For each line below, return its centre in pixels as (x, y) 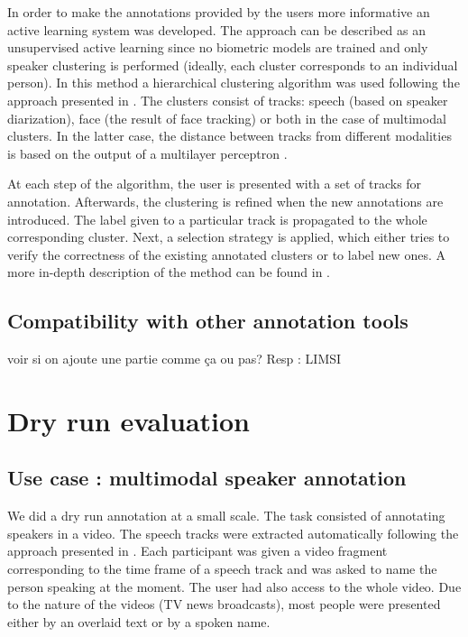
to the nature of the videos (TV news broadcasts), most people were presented (224, 604)
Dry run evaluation (128, 420)
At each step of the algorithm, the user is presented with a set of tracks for (215, 184)
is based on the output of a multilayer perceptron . (147, 153)
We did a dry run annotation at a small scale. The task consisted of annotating (226, 516)
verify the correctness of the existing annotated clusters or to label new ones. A (226, 254)
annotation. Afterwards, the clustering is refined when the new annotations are (225, 201)
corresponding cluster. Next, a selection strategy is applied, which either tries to (229, 237)
